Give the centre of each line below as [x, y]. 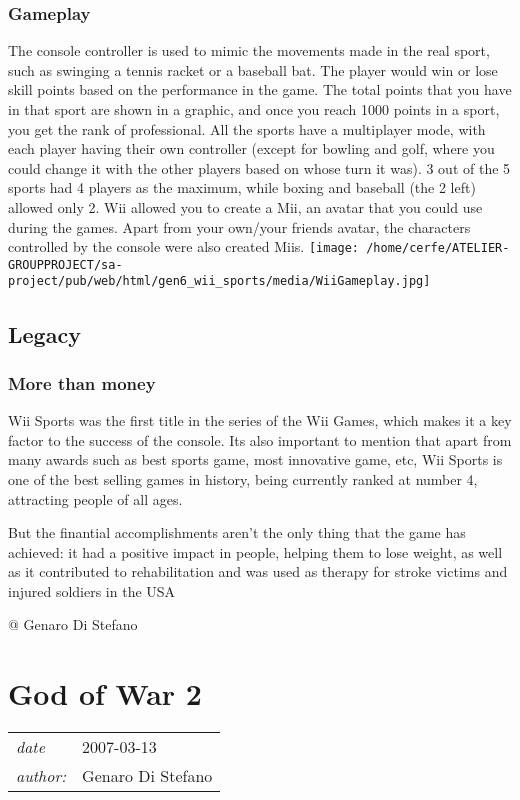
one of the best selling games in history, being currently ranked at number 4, [243, 478]
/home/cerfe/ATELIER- [438, 248]
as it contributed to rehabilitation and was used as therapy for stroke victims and [258, 571]
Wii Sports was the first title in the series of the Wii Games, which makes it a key [260, 420]
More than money [82, 382]
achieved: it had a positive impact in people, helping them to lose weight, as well [255, 551]
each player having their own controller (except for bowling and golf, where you [251, 148]
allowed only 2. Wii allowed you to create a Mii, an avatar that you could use [245, 206]
